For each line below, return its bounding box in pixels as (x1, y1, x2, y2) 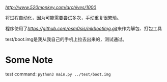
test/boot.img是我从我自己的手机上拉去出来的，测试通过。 (5, 36, 127, 42)
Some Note (5, 54, 53, 66)
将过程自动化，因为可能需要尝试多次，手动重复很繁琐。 (5, 15, 121, 21)
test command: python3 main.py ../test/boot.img (5, 71, 111, 77)
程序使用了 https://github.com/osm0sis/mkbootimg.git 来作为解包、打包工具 (5, 25, 162, 31)
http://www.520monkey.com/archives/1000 (5, 5, 97, 10)
